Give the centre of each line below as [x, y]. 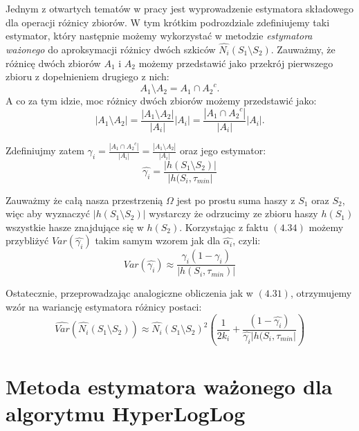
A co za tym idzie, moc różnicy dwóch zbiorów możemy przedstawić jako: [161, 101]
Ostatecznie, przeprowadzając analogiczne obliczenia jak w [129, 293]
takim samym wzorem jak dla [158, 240]
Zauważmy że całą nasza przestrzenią [84, 200]
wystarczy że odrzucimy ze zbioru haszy [233, 213]
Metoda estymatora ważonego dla [169, 386]
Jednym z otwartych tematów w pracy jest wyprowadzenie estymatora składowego [179, 8]
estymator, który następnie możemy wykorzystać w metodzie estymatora [159, 36]
